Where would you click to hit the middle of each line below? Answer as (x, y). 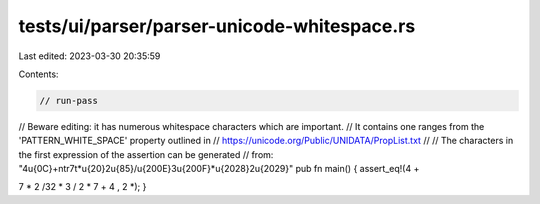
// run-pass (69, 100)
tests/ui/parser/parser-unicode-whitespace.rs (217, 26)
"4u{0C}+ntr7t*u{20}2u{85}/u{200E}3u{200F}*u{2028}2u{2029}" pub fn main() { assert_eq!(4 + (219, 169)
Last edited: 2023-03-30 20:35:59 (89, 56)
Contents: (38, 74)
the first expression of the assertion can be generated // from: (146, 154)
